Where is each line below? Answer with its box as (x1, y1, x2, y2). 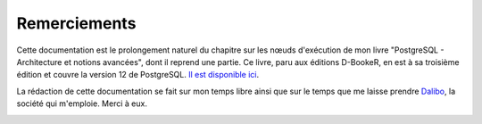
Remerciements (16, 13, 137, 33)
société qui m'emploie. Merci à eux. (16, 98, 147, 109)
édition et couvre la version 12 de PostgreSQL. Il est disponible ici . (16, 70, 259, 80)
